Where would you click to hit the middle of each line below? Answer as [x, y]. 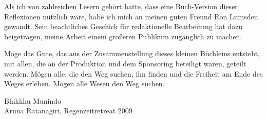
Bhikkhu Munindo [33, 100]
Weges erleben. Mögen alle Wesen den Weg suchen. [84, 84]
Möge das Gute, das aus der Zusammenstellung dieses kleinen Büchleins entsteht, [132, 53]
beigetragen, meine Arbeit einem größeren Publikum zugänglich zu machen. [123, 36]
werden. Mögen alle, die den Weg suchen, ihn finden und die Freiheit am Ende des [133, 73]
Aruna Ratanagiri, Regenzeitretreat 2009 [68, 111]
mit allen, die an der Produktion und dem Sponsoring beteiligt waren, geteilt [125, 63]
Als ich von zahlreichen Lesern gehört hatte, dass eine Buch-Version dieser [121, 6]
